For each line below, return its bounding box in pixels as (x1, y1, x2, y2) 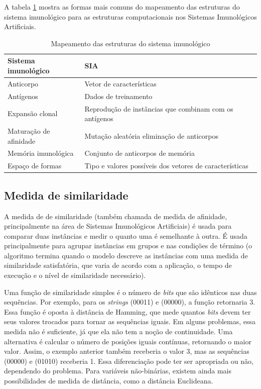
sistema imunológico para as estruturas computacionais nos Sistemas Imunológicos (4, 11, 257, 22)
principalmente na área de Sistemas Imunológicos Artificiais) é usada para (4, 221, 232, 231)
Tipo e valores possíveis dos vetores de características (84, 160, 248, 171)
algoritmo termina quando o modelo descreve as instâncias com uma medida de (4, 250, 248, 260)
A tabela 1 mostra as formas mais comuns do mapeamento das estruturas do (4, 2, 240, 12)
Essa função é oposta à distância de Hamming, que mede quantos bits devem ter (4, 306, 251, 317)
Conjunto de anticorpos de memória (84, 148, 195, 158)
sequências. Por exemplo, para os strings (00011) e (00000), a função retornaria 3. (4, 297, 255, 307)
